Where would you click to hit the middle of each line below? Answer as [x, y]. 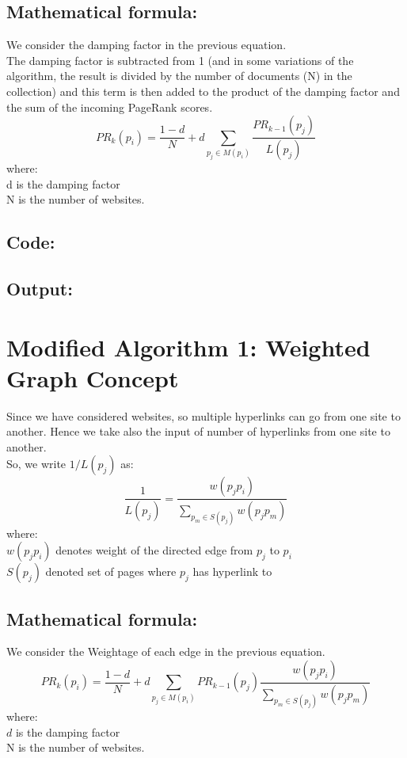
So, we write [36, 464]
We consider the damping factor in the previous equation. [146, 45]
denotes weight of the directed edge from [154, 550]
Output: [40, 288]
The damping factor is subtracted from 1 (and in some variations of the [180, 60]
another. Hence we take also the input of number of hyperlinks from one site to [198, 431]
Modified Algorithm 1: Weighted [188, 347]
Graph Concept [93, 377]
